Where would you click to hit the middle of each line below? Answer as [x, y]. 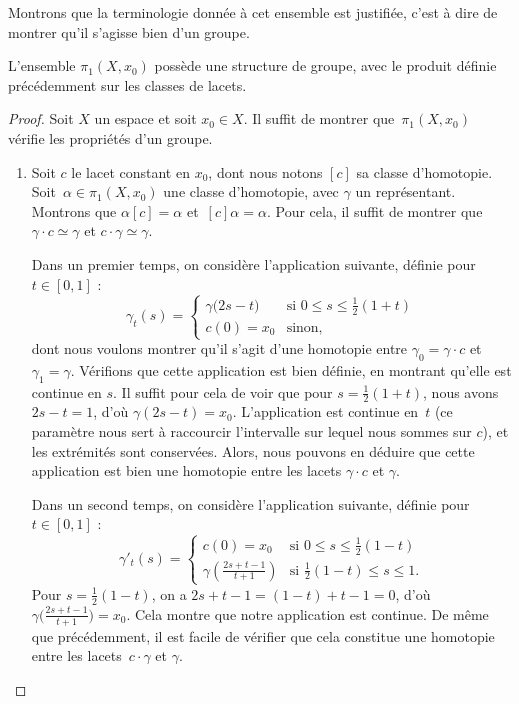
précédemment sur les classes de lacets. [127, 84]
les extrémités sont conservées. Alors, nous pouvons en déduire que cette [253, 450]
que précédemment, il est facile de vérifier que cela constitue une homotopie [263, 635]
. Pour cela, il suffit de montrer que [374, 210]
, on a [169, 593]
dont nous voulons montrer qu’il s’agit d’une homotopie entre [219, 348]
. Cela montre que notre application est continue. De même [307, 613]
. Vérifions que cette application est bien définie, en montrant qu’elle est [291, 369]
